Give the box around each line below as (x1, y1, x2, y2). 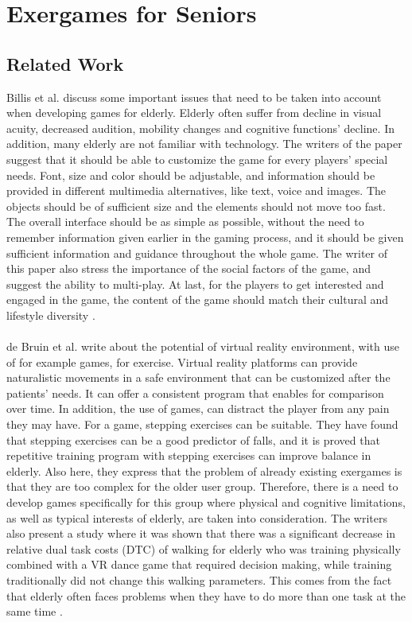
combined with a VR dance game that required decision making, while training (6, 556, 392, 573)
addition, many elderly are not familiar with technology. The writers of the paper (6, 135, 402, 152)
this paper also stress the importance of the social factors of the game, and (6, 260, 371, 277)
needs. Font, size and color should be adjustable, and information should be (6, 166, 375, 183)
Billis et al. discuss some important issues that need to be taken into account (6, 88, 382, 105)
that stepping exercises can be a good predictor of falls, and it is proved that (6, 431, 380, 448)
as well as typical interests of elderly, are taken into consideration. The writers (6, 509, 387, 526)
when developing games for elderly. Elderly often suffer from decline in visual (6, 104, 382, 121)
